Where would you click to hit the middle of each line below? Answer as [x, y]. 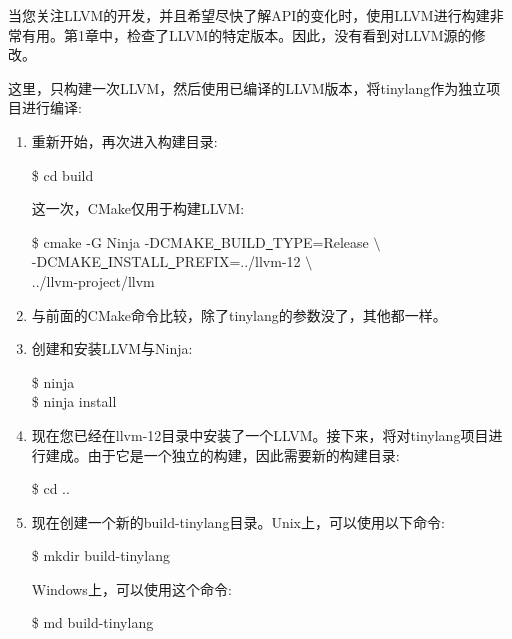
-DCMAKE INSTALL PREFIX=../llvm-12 [166, 261]
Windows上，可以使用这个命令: [131, 588]
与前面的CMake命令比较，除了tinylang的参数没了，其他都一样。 [239, 314]
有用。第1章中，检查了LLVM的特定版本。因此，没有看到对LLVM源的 [246, 34]
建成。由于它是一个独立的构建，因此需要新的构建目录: [222, 454]
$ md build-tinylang [92, 622]
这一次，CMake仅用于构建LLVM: [138, 208]
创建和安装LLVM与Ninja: [112, 348]
